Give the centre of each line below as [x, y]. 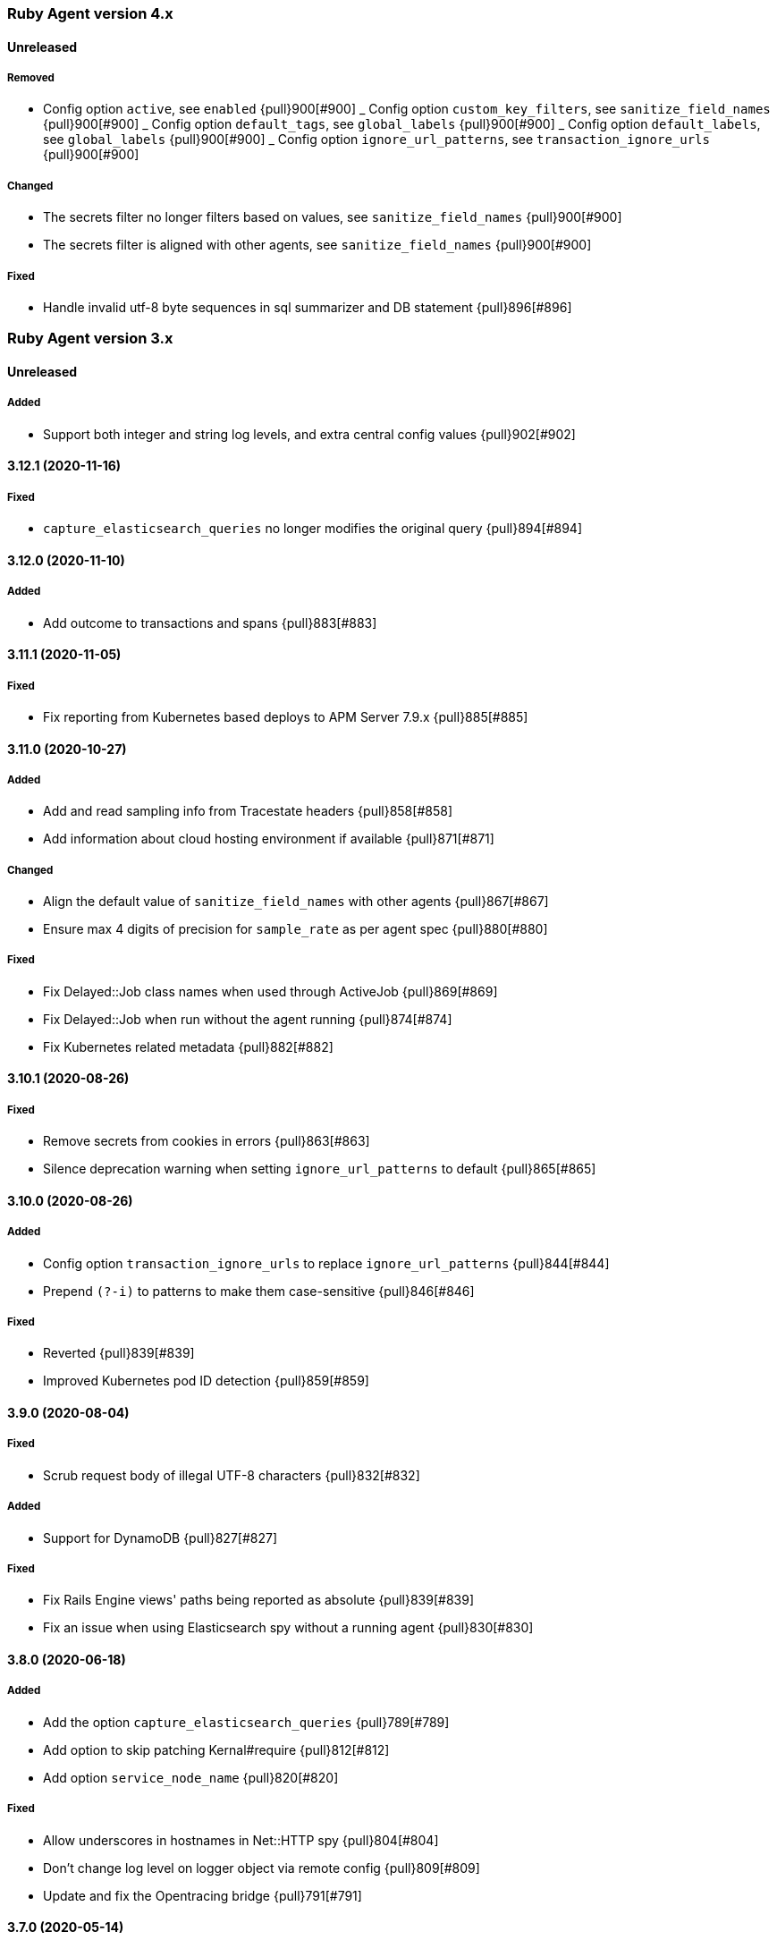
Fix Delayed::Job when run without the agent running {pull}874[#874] [248, 1019]
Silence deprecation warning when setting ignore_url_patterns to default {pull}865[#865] [320, 1169]
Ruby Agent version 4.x [90, 13]
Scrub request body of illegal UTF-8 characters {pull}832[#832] [232, 1475]
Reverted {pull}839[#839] [119, 1353]
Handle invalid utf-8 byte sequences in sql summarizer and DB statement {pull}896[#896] [308, 307]
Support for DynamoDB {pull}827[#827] [160, 1538]
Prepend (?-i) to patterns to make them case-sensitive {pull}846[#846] [259, 1291]
